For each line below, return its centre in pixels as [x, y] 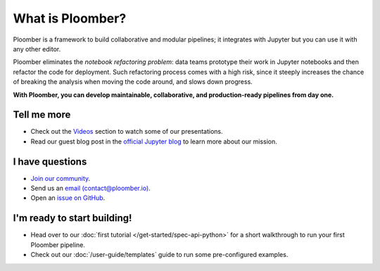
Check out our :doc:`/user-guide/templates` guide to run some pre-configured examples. [159, 255]
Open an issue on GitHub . [68, 198]
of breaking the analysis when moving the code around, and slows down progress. [133, 82]
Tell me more [42, 115]
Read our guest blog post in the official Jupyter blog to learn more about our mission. [154, 141]
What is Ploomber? [70, 18]
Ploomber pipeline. [58, 245]
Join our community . [61, 178]
